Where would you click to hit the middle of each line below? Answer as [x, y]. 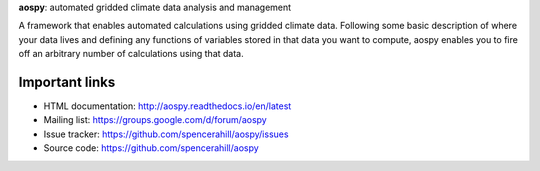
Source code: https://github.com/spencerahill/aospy [151, 148]
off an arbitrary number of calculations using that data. [131, 54]
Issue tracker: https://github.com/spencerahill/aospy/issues [166, 134]
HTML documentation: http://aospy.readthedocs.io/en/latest [167, 106]
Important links [67, 81]
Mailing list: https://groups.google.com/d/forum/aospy [155, 120]
